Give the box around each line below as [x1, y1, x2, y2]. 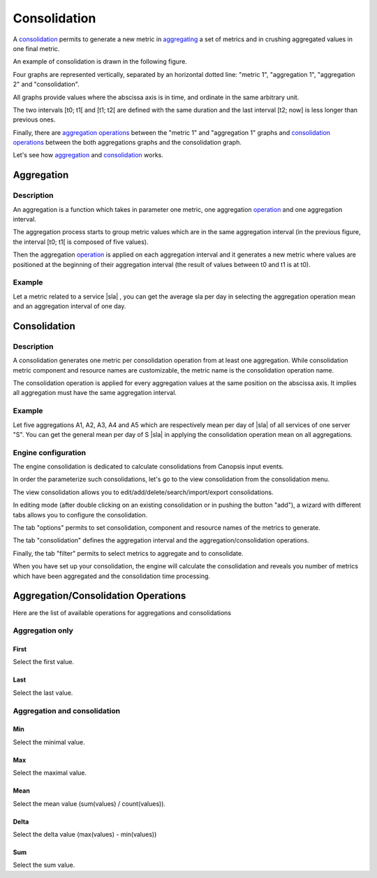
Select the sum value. [13, 861, 75, 870]
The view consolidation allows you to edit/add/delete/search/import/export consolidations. [13, 488, 274, 496]
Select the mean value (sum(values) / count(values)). [13, 799, 166, 807]
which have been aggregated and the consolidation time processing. [13, 572, 211, 580]
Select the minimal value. [13, 737, 85, 746]
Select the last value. [13, 689, 73, 697]
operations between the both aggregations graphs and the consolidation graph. [13, 138, 242, 147]
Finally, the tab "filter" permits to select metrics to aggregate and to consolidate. [13, 549, 244, 557]
